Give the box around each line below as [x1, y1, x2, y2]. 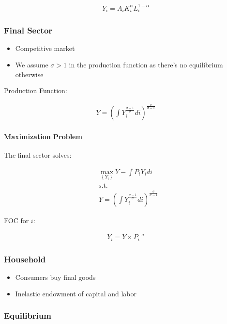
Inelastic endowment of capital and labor [15, 288, 136, 298]
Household [4, 253, 46, 265]
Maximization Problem [4, 131, 82, 141]
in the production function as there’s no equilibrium [69, 60, 223, 70]
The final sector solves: [4, 150, 72, 160]
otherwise [15, 69, 44, 79]
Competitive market [15, 43, 75, 53]
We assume [15, 60, 48, 70]
